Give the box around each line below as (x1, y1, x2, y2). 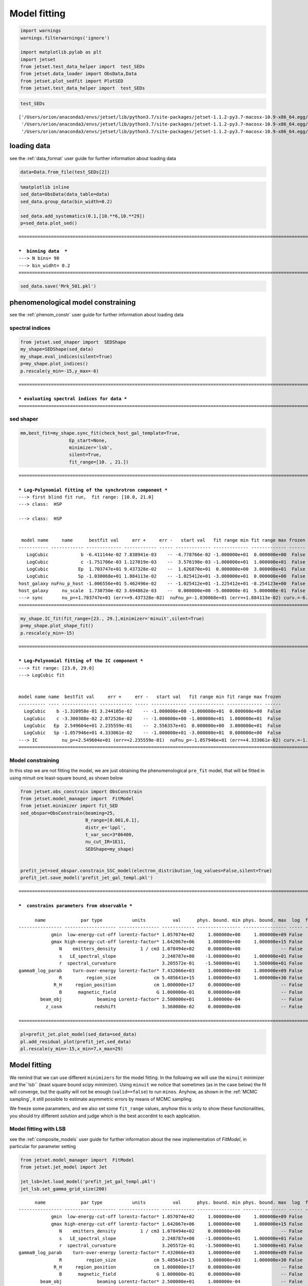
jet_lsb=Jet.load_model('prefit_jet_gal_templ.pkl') (20, 1178, 156, 1185)
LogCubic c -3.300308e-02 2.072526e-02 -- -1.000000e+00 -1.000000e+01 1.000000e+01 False (24, 716, 281, 721)
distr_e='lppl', (85, 825, 126, 830)
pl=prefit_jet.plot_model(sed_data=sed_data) (20, 1031, 137, 1038)
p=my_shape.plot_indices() (20, 361, 88, 367)
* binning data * (18, 248, 68, 254)
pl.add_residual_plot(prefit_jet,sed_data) (20, 1039, 132, 1044)
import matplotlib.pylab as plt (20, 49, 102, 55)
